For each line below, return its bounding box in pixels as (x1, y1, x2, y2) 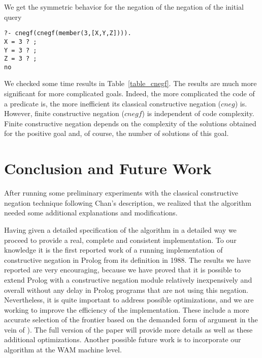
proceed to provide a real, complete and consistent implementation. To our (4, 234, 237, 245)
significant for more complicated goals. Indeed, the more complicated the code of (4, 88, 255, 99)
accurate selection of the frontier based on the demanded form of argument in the (4, 314, 258, 325)
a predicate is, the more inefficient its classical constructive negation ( (4, 98, 221, 108)
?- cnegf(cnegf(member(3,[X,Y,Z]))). (4, 30, 132, 37)
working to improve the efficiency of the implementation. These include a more (4, 304, 249, 315)
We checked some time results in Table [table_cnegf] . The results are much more (4, 78, 257, 89)
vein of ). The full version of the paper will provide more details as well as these (4, 324, 253, 335)
